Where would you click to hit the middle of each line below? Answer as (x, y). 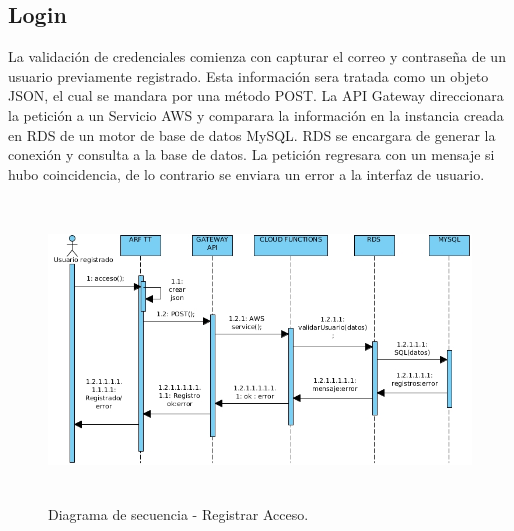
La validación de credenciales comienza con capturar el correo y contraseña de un (257, 56)
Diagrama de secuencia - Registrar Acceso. (178, 514)
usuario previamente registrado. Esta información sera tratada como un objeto (248, 75)
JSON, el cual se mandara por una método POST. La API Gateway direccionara (256, 95)
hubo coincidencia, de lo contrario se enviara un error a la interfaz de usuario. (246, 173)
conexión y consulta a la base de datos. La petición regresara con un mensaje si (251, 154)
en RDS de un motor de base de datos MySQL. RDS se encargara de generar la (252, 134)
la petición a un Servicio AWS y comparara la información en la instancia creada (256, 114)
